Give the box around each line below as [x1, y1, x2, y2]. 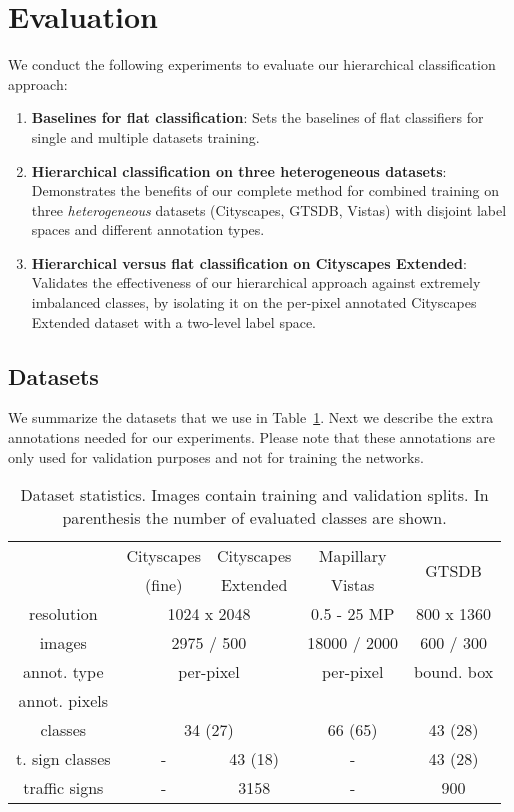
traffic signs [23, 776, 104, 800]
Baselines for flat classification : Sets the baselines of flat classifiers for [31, 107, 484, 128]
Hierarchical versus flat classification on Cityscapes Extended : [31, 252, 467, 273]
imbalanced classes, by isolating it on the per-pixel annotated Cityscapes [31, 292, 477, 313]
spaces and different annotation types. [31, 219, 265, 240]
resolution [28, 602, 98, 626]
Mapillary [318, 544, 387, 568]
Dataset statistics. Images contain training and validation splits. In [20, 483, 489, 507]
